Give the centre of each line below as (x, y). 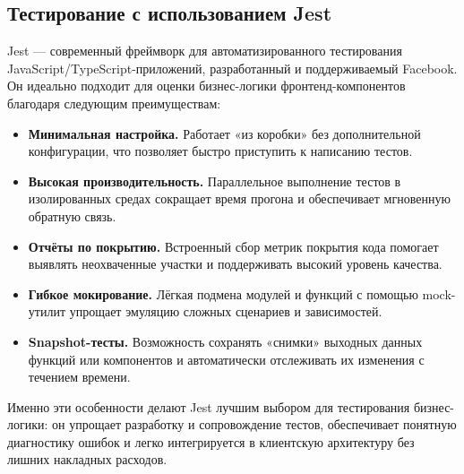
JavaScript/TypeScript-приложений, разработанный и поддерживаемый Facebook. (232, 68)
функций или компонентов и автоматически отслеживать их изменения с (226, 359)
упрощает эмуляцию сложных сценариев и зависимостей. (226, 311)
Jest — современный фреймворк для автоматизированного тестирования (205, 51)
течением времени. (79, 377)
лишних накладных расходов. (87, 459)
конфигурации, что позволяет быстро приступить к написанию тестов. (220, 151)
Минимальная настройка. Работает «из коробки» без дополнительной (224, 133)
